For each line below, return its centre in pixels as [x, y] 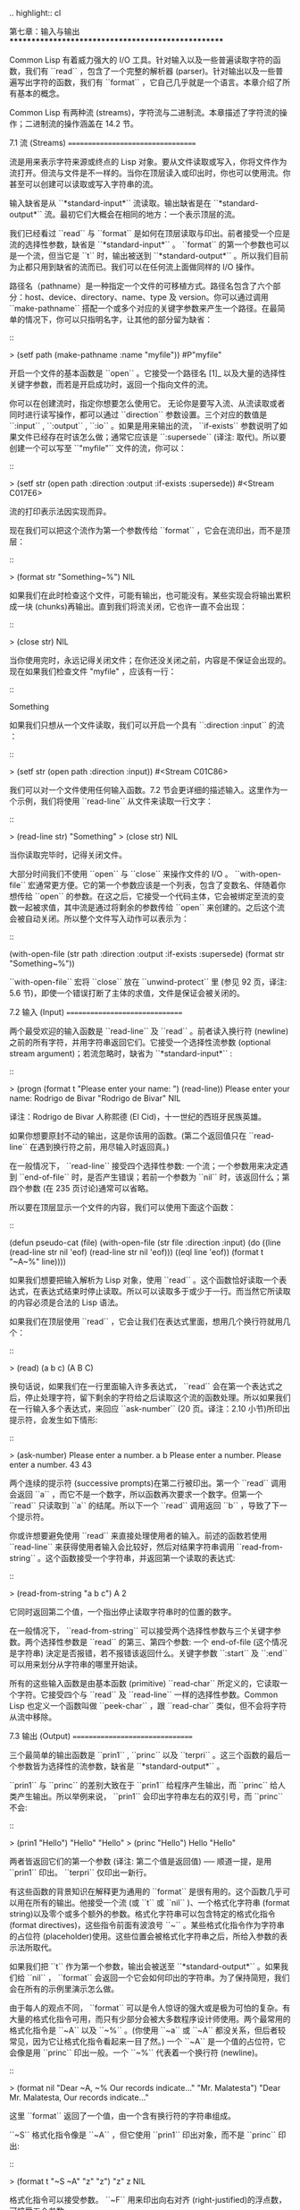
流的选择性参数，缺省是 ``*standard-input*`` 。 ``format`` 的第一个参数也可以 [150, 244]
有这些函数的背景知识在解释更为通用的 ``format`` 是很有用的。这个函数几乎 [146, 1891]
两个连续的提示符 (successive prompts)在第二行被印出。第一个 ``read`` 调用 [148, 1483]
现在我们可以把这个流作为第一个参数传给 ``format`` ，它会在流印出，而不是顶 [150, 530]
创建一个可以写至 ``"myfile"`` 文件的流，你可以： [98, 448]
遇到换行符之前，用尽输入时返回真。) [103, 1147]
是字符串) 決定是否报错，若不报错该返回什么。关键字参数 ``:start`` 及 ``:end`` [149, 1653]
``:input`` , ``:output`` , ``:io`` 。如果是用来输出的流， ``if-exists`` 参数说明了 [145, 426]
